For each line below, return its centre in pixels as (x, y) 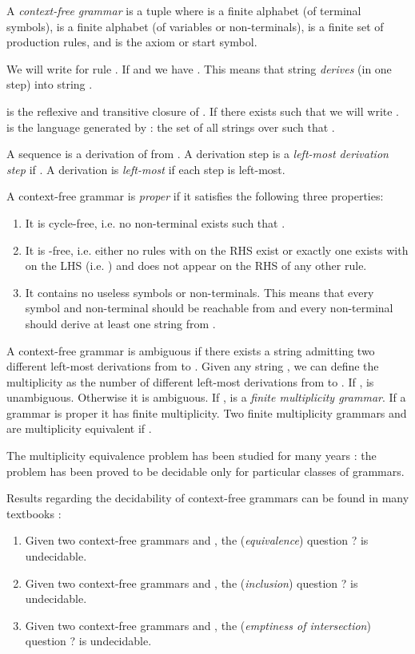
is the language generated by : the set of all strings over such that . (171, 127)
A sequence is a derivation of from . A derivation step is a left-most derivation (198, 154)
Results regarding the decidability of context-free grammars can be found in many (208, 498)
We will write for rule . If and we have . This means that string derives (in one (199, 68)
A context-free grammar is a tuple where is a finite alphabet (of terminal (184, 10)
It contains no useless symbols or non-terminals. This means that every (200, 292)
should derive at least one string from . (120, 323)
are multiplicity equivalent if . (79, 428)
